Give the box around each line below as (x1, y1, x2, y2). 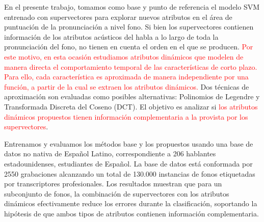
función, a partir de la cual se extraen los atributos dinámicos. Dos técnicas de (4, 81, 249, 92)
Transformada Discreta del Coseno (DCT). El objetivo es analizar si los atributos (4, 101, 258, 112)
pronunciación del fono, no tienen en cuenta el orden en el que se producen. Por (4, 41, 253, 52)
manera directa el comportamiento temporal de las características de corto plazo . (4, 61, 257, 72)
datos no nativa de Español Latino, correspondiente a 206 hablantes (4, 148, 216, 159)
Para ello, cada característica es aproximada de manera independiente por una (4, 71, 249, 82)
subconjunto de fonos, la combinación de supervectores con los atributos (4, 188, 229, 199)
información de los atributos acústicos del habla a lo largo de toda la (4, 31, 219, 42)
